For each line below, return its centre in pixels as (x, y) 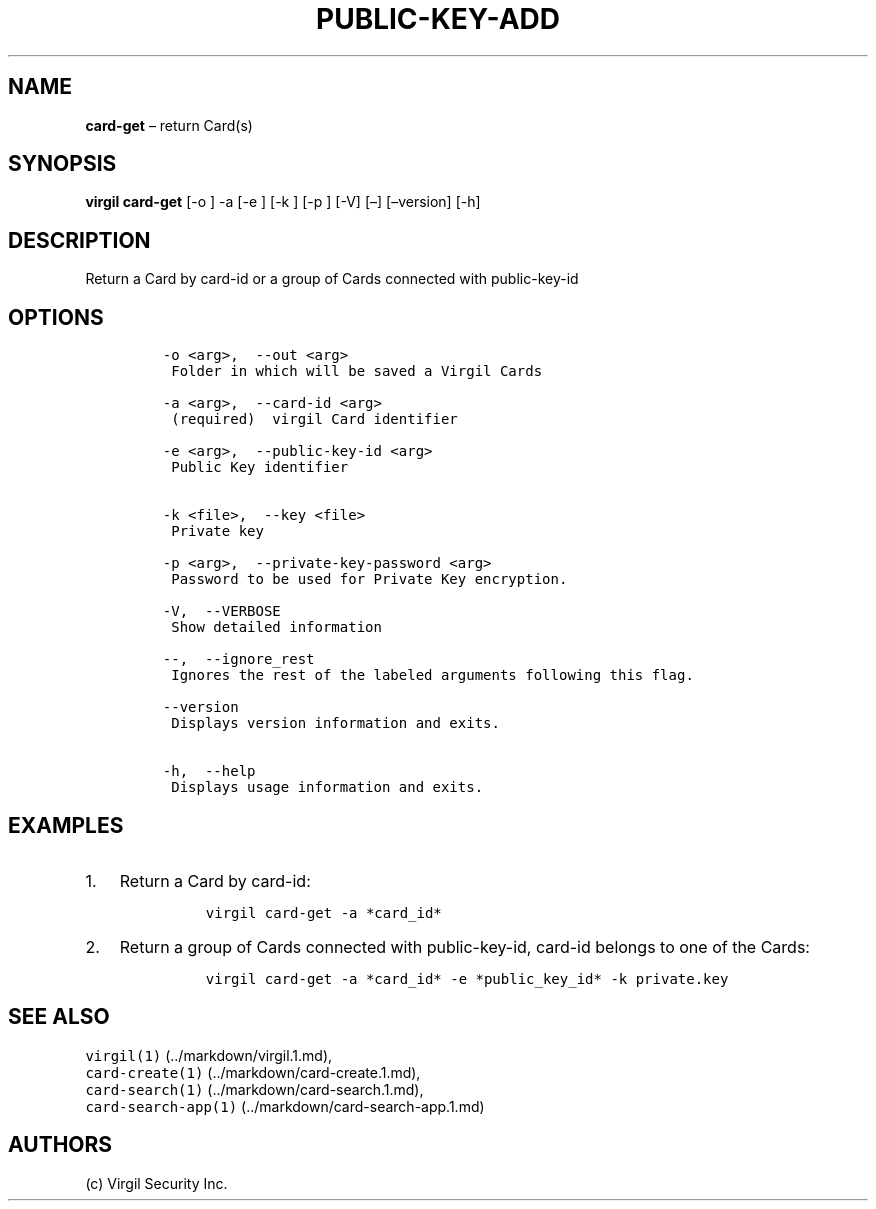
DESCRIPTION (79, 240)
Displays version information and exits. (335, 723)
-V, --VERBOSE (221, 611)
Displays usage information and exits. (327, 787)
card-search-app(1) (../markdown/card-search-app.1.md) (285, 1106)
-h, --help (209, 771)
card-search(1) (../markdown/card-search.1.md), (254, 1089)
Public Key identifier (260, 467)
